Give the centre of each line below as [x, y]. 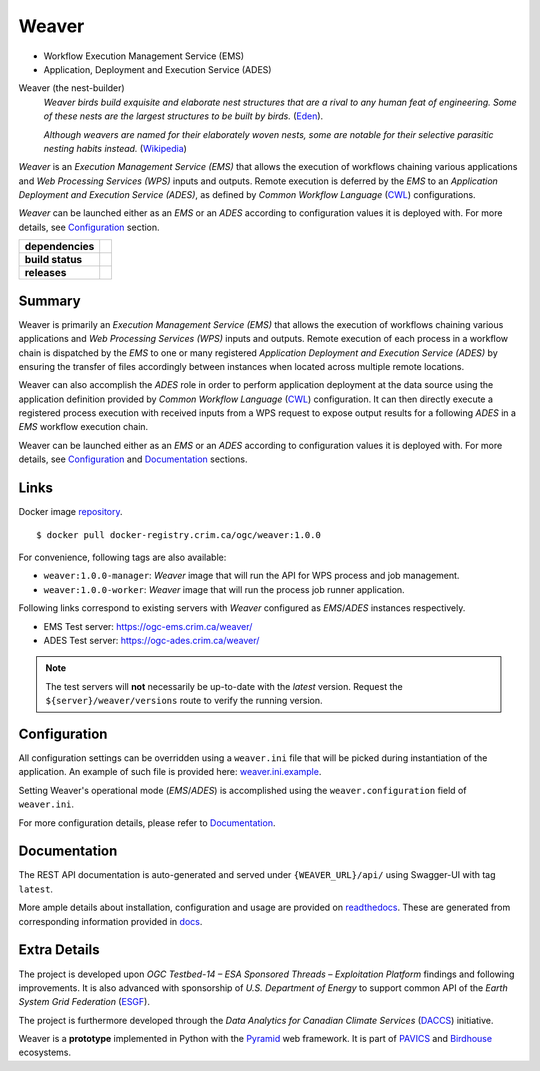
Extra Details [59, 950]
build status [53, 260]
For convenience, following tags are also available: [122, 557]
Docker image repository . [71, 512]
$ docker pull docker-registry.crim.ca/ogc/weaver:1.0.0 [179, 534]
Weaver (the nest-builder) [71, 88]
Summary [49, 300]
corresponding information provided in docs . [110, 921]
